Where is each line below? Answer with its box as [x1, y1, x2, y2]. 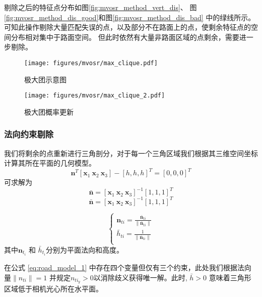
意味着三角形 [209, 272, 251, 282]
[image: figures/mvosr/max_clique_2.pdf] [24, 92, 165, 100]
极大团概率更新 [24, 106, 74, 117]
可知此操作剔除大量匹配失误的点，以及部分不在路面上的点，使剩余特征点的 [4, 22, 251, 32]
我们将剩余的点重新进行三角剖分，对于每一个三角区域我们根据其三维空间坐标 [4, 147, 258, 158]
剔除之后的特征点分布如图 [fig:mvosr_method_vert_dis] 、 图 [4, 2, 197, 12]
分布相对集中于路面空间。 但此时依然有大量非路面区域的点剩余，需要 [11, 31, 239, 42]
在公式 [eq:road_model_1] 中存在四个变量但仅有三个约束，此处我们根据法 [4, 262, 244, 273]
